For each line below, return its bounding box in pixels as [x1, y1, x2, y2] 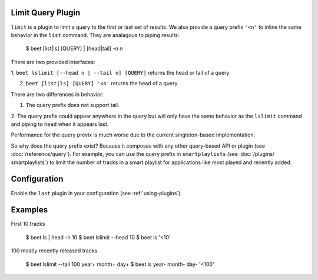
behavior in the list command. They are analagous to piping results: [11, 31, 180, 38]
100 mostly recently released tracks [11, 247, 98, 254]
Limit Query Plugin [11, 8, 81, 18]
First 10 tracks [11, 221, 45, 228]
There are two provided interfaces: [11, 58, 95, 65]
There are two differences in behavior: [11, 91, 104, 98]
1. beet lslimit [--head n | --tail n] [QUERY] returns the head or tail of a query [11, 69, 230, 76]
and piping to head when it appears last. [11, 121, 109, 128]
